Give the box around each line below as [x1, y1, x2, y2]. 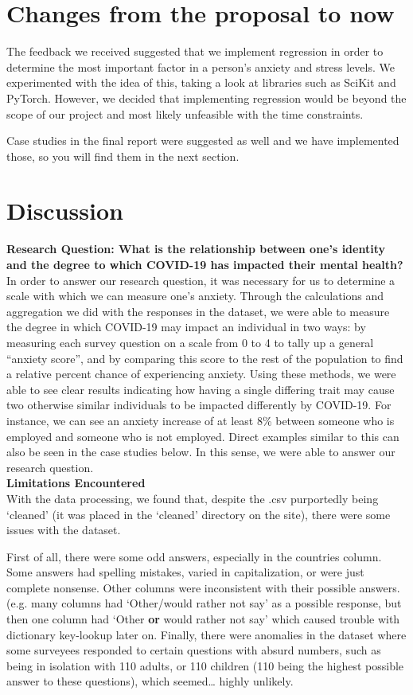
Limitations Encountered [6, 474, 146, 491]
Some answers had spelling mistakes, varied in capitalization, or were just [6, 564, 364, 580]
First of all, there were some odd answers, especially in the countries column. [6, 548, 382, 564]
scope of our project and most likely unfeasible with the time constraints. [6, 105, 364, 122]
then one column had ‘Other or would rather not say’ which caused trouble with [6, 611, 400, 627]
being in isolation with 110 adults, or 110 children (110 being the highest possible [6, 657, 404, 674]
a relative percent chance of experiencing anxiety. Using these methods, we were [6, 365, 396, 382]
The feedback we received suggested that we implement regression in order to [6, 43, 384, 60]
